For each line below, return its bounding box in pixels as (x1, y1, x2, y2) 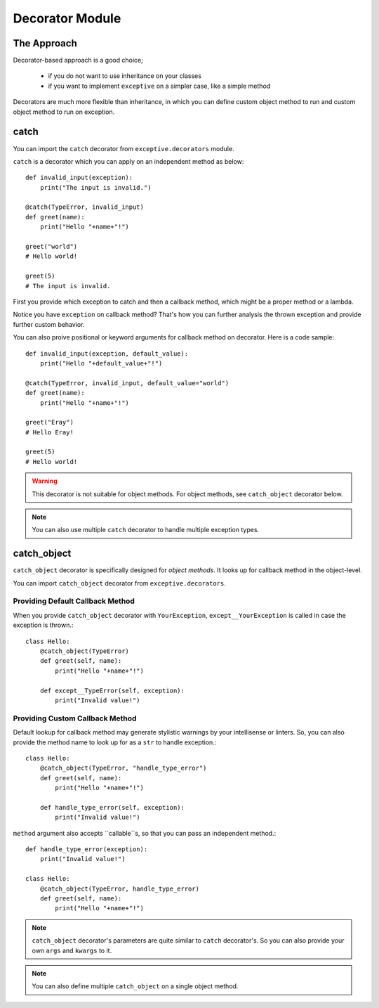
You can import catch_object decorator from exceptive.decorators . (13, 579, 226, 587)
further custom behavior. (13, 320, 85, 328)
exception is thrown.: (13, 621, 74, 629)
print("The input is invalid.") (39, 183, 152, 191)
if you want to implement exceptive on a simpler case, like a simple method (48, 82, 271, 90)
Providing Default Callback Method (13, 596, 135, 606)
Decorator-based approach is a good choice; (13, 56, 143, 65)
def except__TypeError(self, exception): (39, 686, 185, 694)
